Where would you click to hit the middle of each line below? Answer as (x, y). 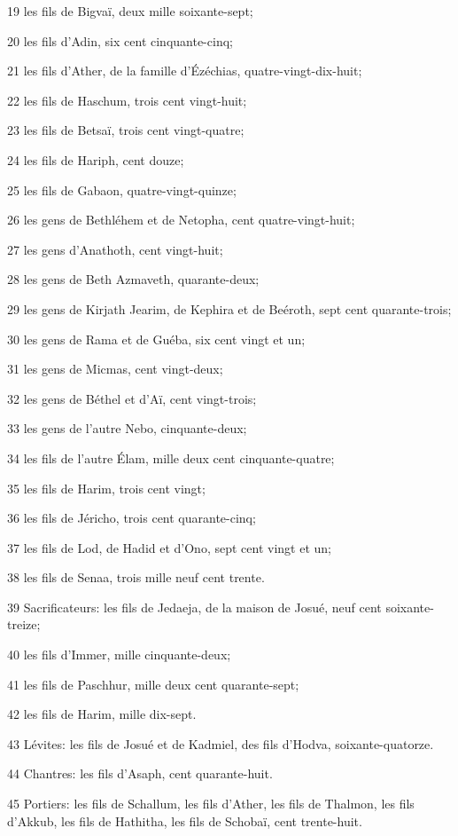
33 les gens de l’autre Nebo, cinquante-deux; (127, 428)
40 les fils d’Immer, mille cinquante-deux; (119, 655)
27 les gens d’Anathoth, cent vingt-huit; (115, 249)
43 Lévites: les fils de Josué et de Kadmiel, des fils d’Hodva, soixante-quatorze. (221, 743)
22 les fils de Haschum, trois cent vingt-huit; (127, 100)
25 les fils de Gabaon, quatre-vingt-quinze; (122, 189)
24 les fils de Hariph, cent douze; (96, 159)
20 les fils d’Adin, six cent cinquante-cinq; (120, 40)
